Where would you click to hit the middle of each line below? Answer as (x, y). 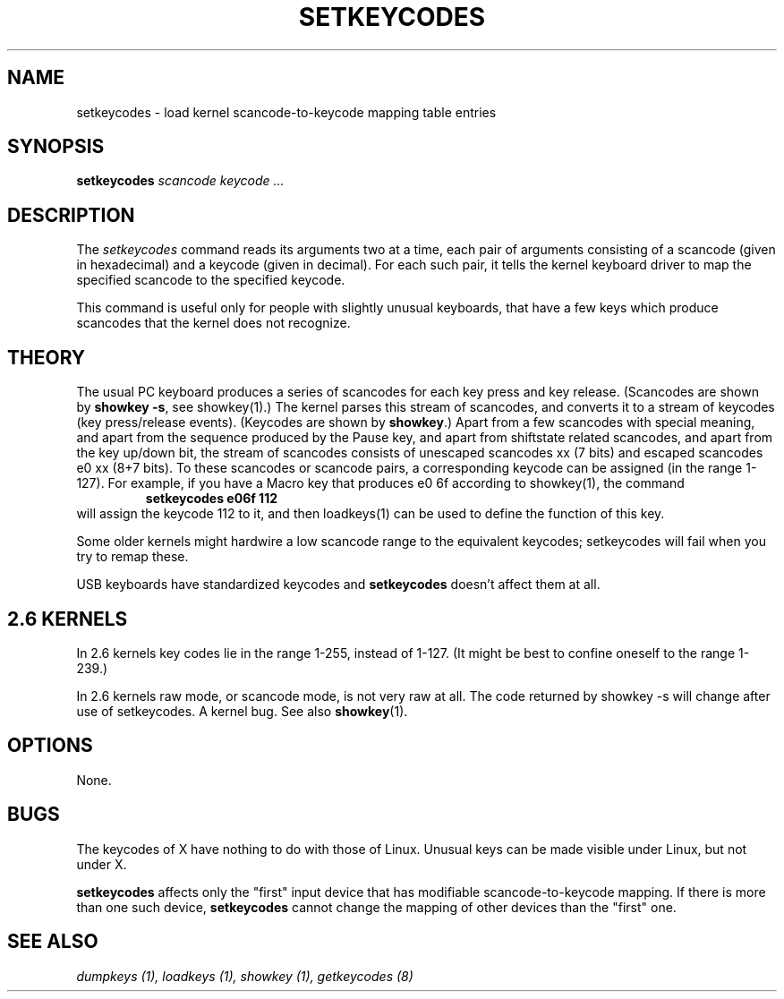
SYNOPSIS (56, 147)
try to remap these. (132, 557)
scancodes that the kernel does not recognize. (213, 323)
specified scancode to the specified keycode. (211, 280)
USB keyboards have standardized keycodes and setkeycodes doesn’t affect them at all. (338, 585)
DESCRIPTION (71, 215)
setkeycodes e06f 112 (212, 499)
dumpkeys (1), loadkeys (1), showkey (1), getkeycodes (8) (245, 976)
